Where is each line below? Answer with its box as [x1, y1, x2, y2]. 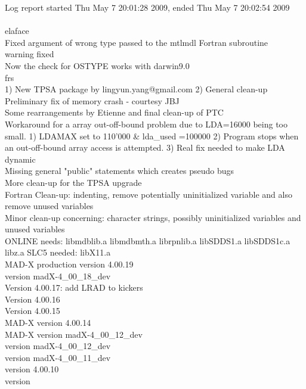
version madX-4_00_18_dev [5, 269, 111, 282]
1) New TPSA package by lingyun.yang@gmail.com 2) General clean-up [5, 83, 268, 95]
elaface [5, 24, 29, 37]
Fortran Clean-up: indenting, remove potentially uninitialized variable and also [5, 188, 292, 200]
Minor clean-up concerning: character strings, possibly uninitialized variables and [5, 211, 301, 223]
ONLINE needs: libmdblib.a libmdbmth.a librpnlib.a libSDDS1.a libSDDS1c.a [5, 234, 290, 247]
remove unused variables [5, 200, 94, 212]
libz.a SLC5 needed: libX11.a [5, 246, 111, 259]
